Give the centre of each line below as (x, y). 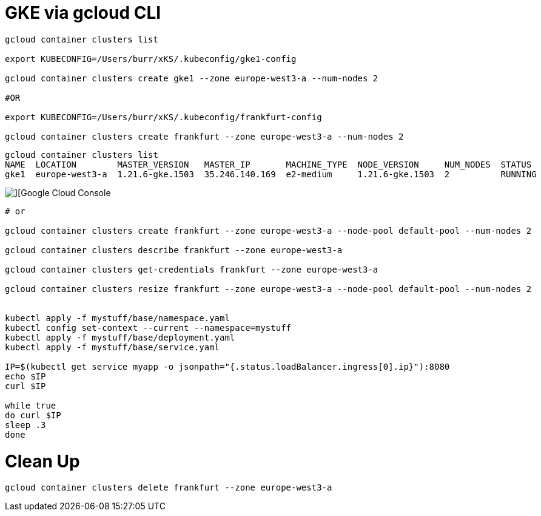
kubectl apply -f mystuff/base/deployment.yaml (120, 337)
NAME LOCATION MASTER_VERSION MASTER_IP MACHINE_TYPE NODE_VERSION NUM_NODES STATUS (268, 164)
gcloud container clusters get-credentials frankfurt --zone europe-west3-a (192, 269)
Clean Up (42, 461)
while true (31, 405)
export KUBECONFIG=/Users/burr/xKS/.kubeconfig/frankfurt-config (163, 117)
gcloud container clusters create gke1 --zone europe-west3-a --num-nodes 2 (192, 78)
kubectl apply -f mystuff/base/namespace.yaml (117, 318)
